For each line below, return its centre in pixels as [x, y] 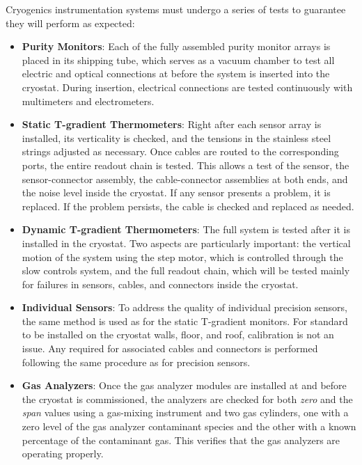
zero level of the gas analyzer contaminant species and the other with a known [189, 426]
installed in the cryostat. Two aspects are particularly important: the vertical [186, 243]
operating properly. [63, 454]
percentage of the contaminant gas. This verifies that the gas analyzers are [181, 440]
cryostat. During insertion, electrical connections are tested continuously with [187, 87]
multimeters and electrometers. [88, 101]
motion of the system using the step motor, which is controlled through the [182, 257]
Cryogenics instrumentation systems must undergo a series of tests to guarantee [176, 9]
